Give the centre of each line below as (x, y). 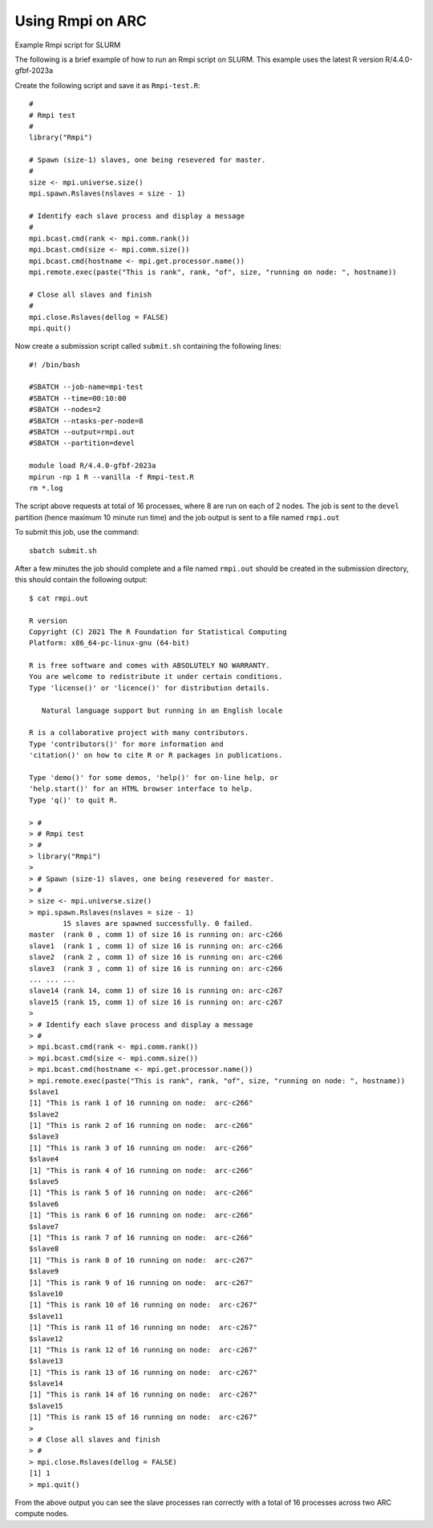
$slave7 (44, 1226)
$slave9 (44, 1271)
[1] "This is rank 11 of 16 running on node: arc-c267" (144, 1328)
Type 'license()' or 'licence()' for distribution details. (150, 688)
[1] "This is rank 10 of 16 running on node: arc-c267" (144, 1305)
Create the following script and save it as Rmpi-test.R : (107, 85)
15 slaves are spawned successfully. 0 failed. (158, 924)
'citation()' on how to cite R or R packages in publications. (156, 755)
